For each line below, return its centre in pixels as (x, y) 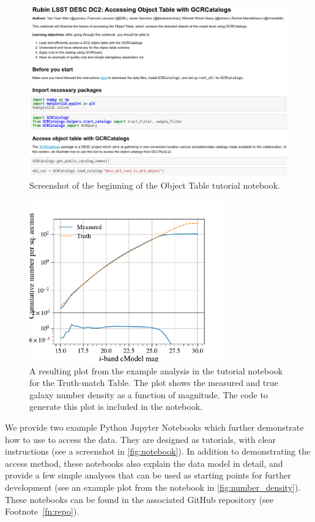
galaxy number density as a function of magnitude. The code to (149, 394)
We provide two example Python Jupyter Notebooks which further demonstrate (154, 427)
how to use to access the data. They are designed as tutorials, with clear (141, 439)
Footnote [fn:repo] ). (42, 511)
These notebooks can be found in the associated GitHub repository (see (139, 499)
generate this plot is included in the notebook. (116, 407)
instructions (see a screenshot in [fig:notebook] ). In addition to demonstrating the (158, 451)
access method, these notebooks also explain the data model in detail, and (144, 463)
